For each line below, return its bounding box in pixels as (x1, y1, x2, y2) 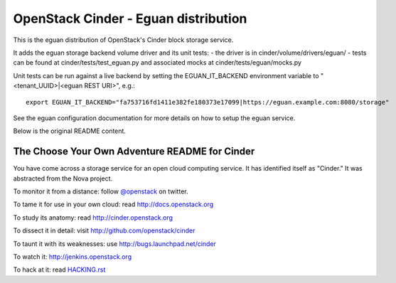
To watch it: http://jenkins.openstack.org (13, 252, 132, 261)
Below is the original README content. (13, 127, 126, 135)
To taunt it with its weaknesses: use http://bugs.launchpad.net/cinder (13, 239, 217, 248)
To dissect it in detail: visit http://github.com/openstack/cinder (13, 226, 196, 235)
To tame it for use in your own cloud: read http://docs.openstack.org (13, 200, 213, 209)
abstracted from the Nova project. (13, 174, 113, 183)
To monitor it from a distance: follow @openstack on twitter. (13, 187, 188, 196)
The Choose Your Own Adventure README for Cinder (13, 146, 255, 158)
